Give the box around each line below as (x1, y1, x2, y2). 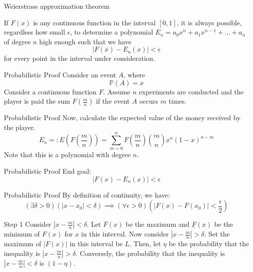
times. (168, 96, 187, 106)
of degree (4, 36, 31, 46)
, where (123, 69, 145, 79)
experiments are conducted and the (139, 86, 244, 96)
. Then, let (129, 238, 161, 249)
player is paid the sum (4, 96, 70, 106)
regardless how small (4, 27, 65, 37)
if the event (96, 96, 130, 106)
